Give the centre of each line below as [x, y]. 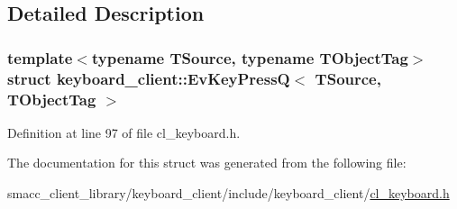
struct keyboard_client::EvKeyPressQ [149, 78]
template [40, 57]
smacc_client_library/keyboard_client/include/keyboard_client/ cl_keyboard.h [228, 193]
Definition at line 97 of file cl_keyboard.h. [124, 132]
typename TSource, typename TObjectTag [250, 57]
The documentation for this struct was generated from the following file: [207, 163]
